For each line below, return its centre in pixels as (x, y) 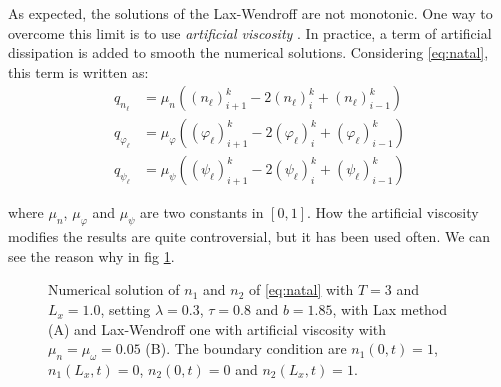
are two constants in (202, 212)
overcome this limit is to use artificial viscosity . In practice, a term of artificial (250, 32)
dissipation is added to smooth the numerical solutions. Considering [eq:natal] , (248, 52)
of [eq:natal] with (301, 289)
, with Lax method (390, 309)
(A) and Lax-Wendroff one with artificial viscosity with (217, 328)
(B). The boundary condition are (246, 348)
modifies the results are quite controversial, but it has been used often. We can (249, 236)
